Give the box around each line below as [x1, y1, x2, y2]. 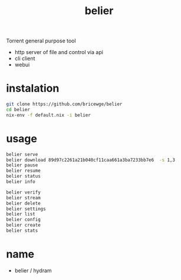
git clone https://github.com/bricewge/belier [6, 101, 123, 107]
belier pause [6, 162, 38, 168]
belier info [6, 179, 35, 185]
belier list [6, 211, 35, 217]
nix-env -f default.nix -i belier [6, 112, 91, 118]
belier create [6, 222, 41, 228]
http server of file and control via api [14, 49, 103, 56]
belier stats [6, 228, 38, 234]
